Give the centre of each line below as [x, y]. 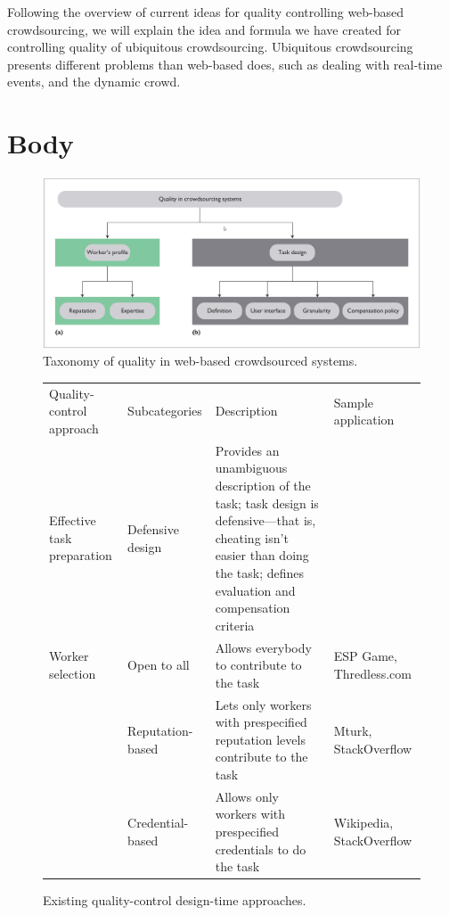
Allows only [247, 796]
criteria [235, 625]
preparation [81, 555]
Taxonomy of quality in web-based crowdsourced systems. [200, 361]
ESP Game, [365, 656]
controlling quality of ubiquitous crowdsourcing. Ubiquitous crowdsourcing [210, 47]
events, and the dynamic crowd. [94, 82]
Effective [73, 520]
